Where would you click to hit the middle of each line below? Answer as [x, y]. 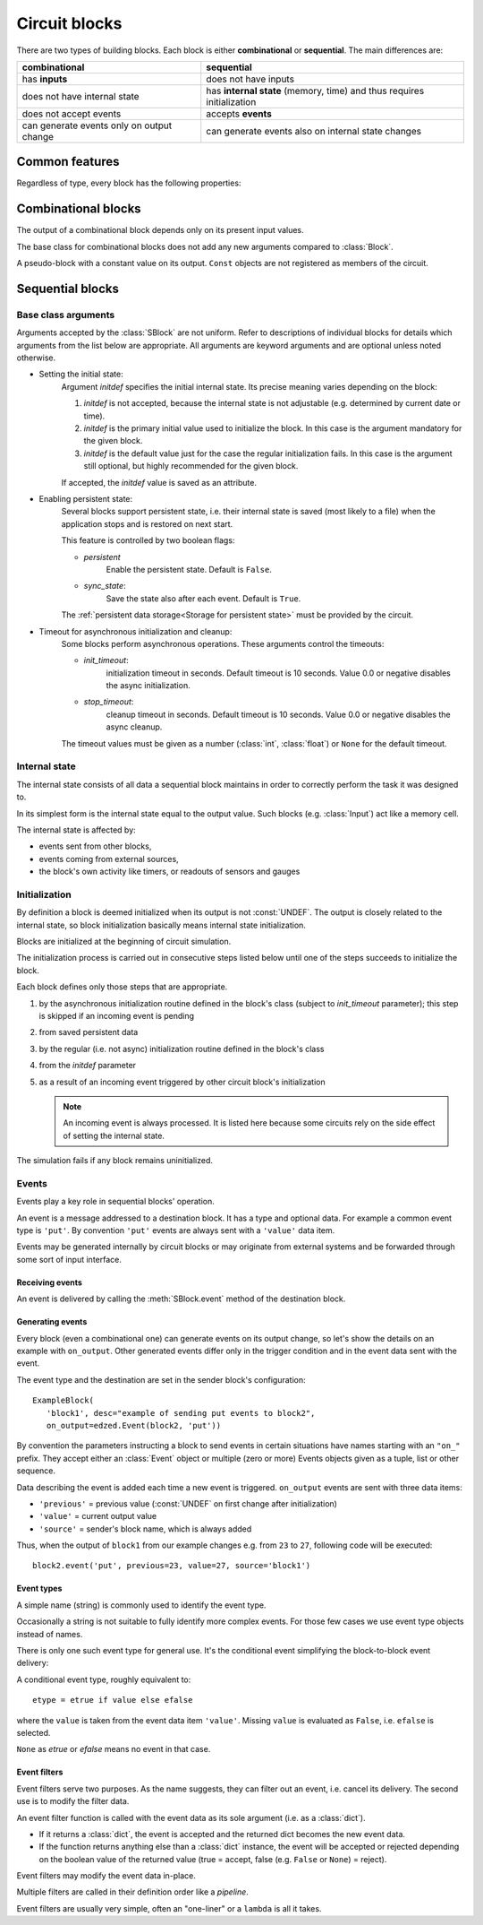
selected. [34, 1732]
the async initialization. [148, 686]
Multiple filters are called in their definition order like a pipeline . [133, 1892]
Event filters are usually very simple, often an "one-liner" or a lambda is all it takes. [169, 1908]
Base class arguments [66, 315]
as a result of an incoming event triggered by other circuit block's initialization [182, 1082]
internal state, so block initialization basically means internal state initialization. [161, 925]
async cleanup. [134, 727]
